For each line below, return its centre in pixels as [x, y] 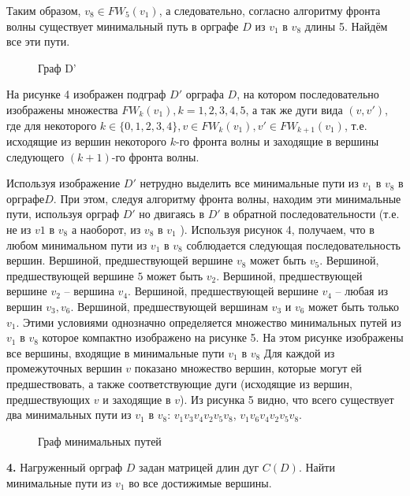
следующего [35, 156]
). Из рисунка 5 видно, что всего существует [287, 399]
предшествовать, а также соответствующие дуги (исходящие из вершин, [179, 383]
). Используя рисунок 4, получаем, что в [277, 229]
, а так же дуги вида [294, 109]
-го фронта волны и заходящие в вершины [278, 141]
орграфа [205, 94]
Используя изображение [63, 183]
